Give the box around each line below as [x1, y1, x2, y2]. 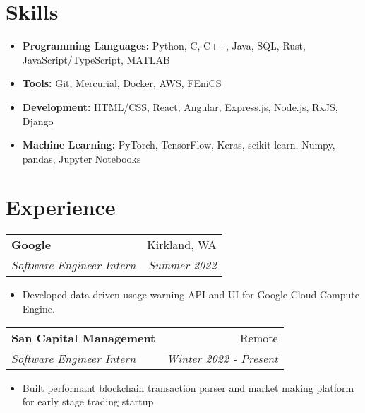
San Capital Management [11, 329, 156, 346]
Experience [6, 192, 116, 221]
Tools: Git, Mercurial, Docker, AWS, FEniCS [22, 76, 222, 91]
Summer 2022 [148, 257, 217, 274]
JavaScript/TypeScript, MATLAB [22, 52, 170, 66]
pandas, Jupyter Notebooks [22, 151, 141, 165]
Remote [240, 329, 278, 346]
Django [22, 113, 54, 128]
